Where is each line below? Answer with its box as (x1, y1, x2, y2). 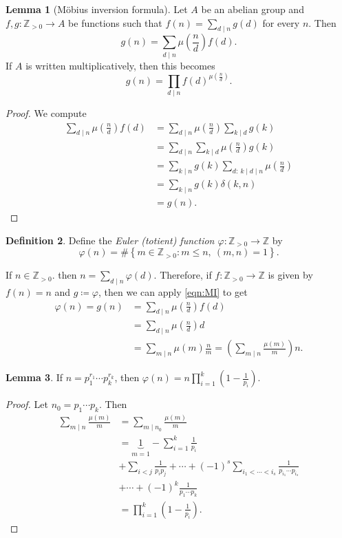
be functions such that (68, 15, 162, 30)
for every (262, 15, 300, 30)
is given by (268, 268, 313, 282)
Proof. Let (6, 397, 48, 411)
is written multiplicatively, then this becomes (25, 58, 215, 72)
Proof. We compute (6, 106, 87, 120)
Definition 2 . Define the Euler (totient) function (6, 233, 215, 247)
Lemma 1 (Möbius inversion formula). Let (6, 2, 188, 16)
